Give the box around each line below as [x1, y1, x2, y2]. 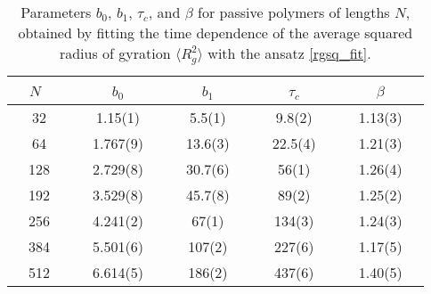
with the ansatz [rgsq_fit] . [207, 43, 371, 63]
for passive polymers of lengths [198, 2, 390, 22]
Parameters [20, 2, 92, 22]
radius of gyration [59, 43, 171, 63]
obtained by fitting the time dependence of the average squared [18, 22, 413, 43]
